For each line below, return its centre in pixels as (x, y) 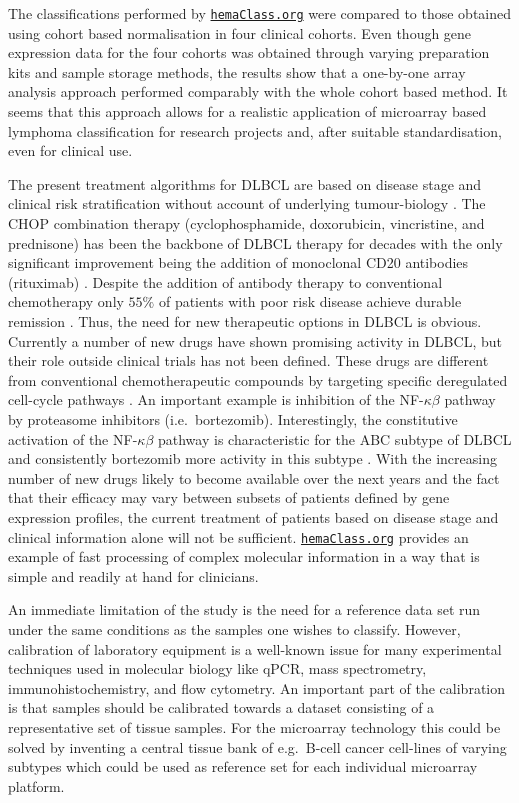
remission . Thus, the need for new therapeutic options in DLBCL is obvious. (245, 320)
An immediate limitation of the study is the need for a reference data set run (244, 609)
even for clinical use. (70, 150)
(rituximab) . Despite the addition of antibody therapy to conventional (225, 281)
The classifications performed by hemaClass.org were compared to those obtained (260, 13)
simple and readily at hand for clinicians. (133, 575)
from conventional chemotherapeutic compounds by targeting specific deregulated (258, 379)
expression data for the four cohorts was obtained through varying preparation (249, 52)
